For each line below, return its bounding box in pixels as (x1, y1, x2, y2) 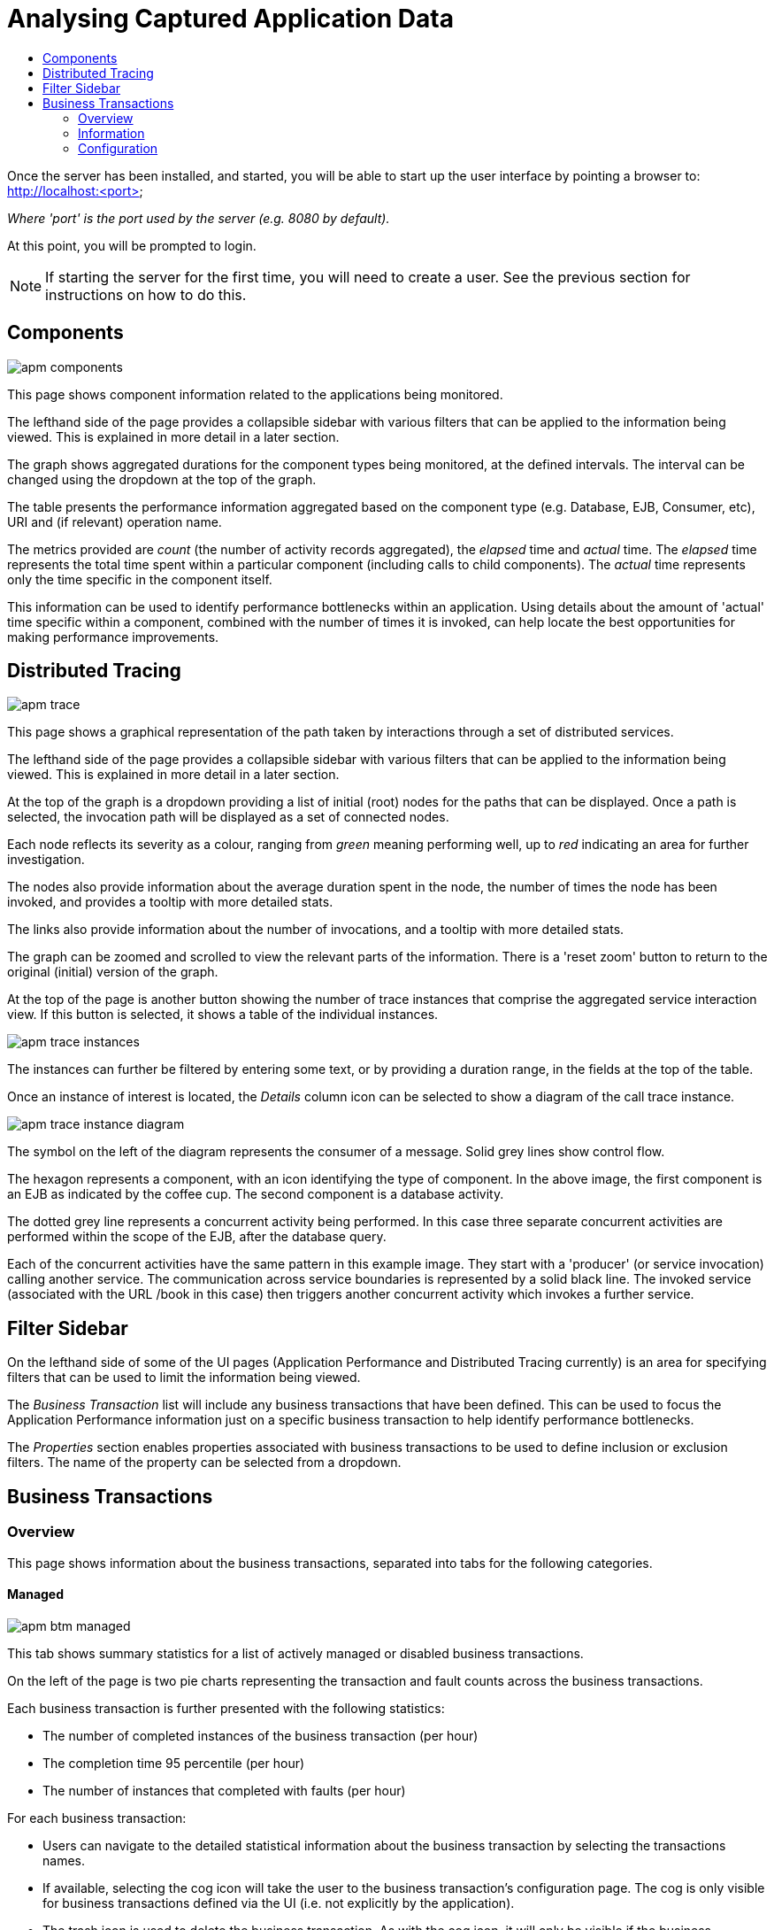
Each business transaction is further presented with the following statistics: (7, 1700, 445, 1716)
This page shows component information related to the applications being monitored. (7, 386, 503, 402)
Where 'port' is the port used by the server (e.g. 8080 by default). (7, 210, 390, 226)
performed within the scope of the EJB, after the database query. (7, 1229, 387, 1245)
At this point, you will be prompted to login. (7, 237, 257, 253)
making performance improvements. (7, 629, 219, 645)
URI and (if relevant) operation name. (7, 513, 222, 529)
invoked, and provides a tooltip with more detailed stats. (7, 894, 333, 910)
